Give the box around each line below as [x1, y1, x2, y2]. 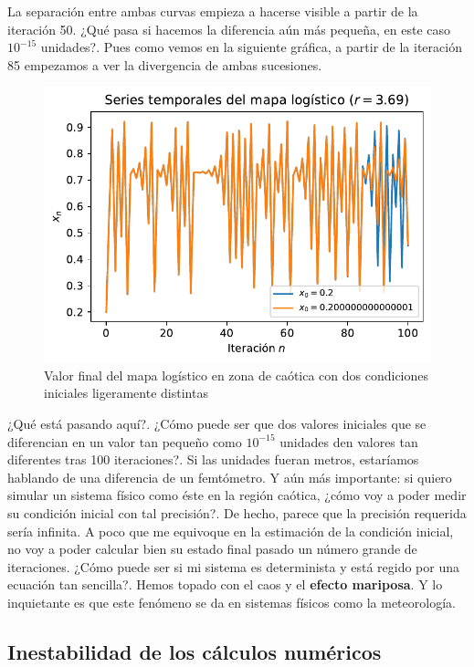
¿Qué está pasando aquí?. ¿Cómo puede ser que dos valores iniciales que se [7, 413, 427, 433]
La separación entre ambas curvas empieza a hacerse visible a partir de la [7, 2, 418, 20]
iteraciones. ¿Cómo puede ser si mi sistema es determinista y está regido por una [7, 557, 460, 576]
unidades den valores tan [279, 432, 418, 451]
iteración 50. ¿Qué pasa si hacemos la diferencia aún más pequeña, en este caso [7, 19, 451, 38]
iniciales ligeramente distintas [44, 383, 208, 402]
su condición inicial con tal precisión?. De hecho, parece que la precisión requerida [7, 503, 467, 522]
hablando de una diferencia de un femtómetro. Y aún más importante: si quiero [7, 467, 452, 486]
